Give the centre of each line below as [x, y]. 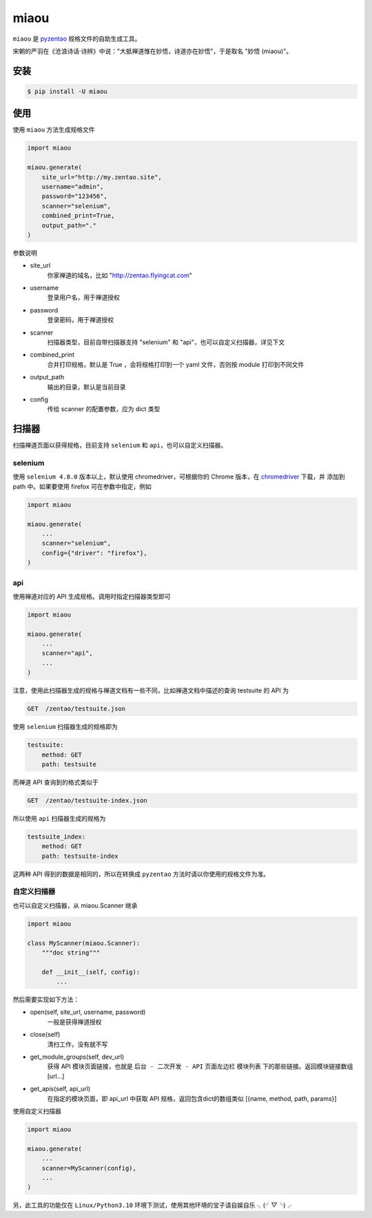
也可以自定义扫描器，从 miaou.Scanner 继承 [75, 905]
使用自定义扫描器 [37, 1111]
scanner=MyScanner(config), [89, 1168]
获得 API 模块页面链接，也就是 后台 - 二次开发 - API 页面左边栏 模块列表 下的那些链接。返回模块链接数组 [200, 1066]
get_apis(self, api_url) [60, 1089]
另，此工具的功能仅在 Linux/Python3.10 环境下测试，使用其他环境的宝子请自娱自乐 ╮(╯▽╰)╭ [152, 1205]
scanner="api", [67, 653]
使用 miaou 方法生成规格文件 [54, 130]
